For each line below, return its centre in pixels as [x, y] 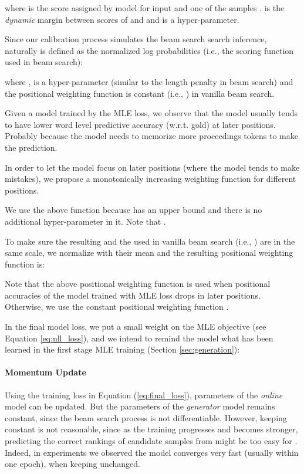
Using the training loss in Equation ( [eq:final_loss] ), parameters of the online [144, 395]
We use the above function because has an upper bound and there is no [134, 210]
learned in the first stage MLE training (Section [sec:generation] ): [122, 349]
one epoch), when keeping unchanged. [73, 464]
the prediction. [31, 147]
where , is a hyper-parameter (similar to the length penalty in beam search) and [149, 81]
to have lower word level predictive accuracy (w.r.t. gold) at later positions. [140, 124]
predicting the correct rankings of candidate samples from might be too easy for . [151, 441]
